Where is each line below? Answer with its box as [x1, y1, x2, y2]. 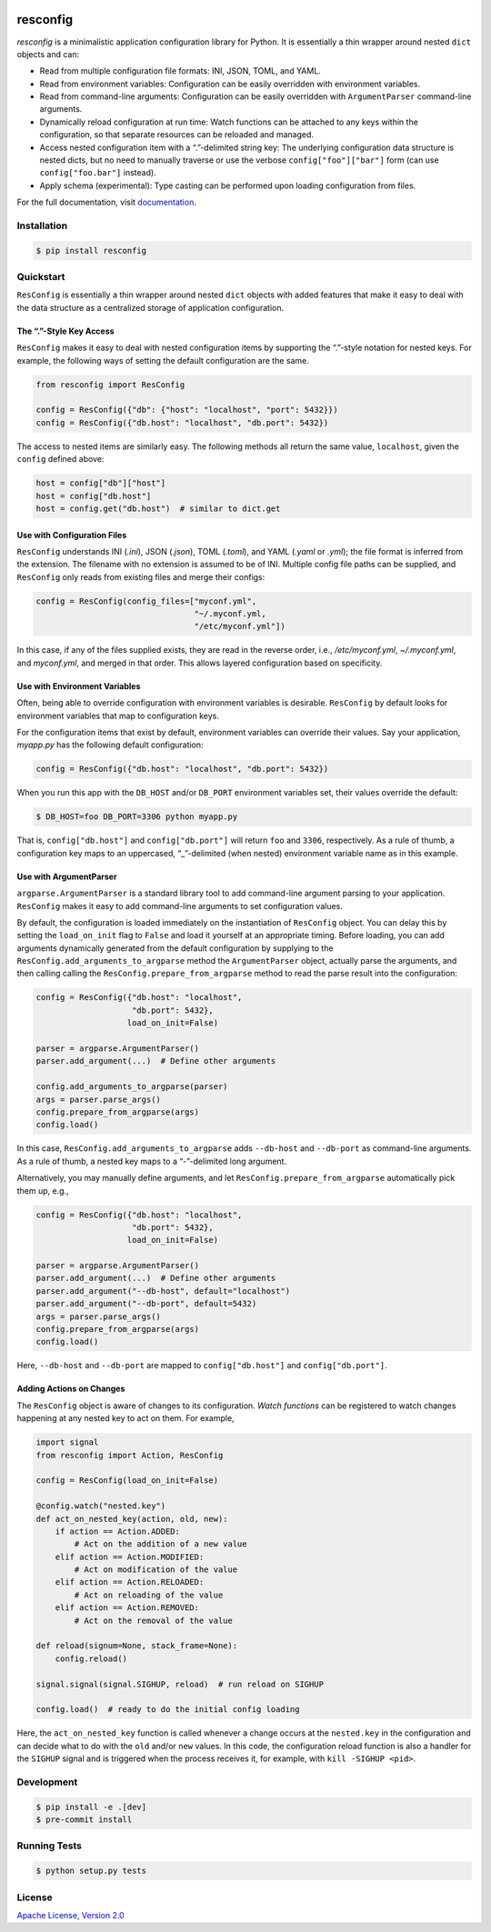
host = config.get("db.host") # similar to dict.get [35, 503, 281, 514]
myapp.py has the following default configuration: [16, 739, 204, 750]
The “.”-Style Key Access [16, 325, 115, 336]
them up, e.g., [16, 1185, 69, 1196]
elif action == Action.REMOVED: [55, 1603, 200, 1613]
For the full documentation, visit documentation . [16, 196, 197, 208]
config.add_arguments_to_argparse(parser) [35, 1082, 228, 1092]
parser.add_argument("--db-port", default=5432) [35, 1298, 257, 1309]
